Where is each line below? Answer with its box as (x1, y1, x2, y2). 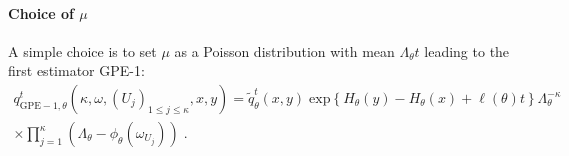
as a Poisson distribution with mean (174, 40, 395, 61)
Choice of (8, 2, 74, 23)
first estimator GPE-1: (8, 60, 145, 81)
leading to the (424, 40, 510, 61)
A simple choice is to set (8, 40, 157, 61)
